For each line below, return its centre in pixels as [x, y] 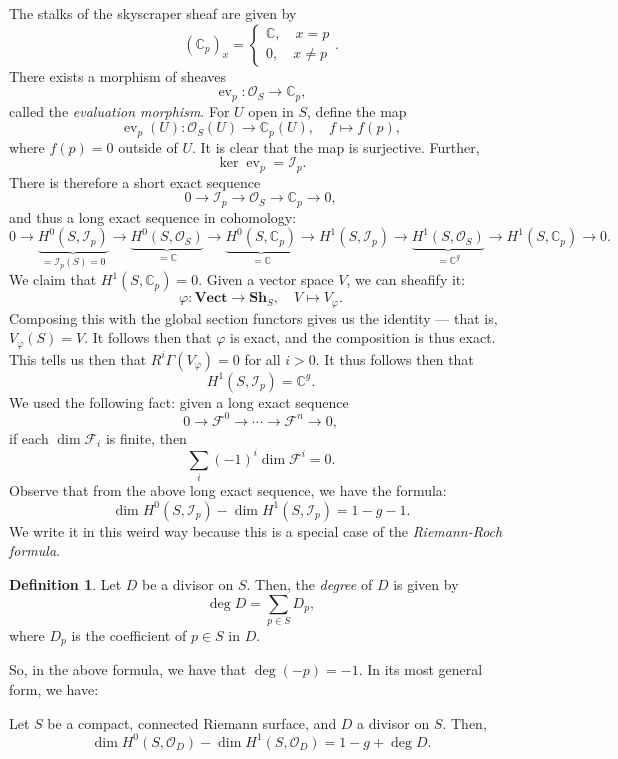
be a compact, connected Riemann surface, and [192, 722]
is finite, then [146, 437]
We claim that [53, 279]
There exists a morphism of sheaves [118, 75]
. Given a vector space [266, 279]
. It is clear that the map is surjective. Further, [336, 146]
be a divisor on [188, 583]
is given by [426, 583]
